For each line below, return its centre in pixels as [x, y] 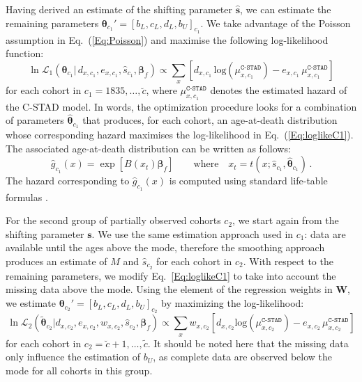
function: [25, 53]
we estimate [31, 303]
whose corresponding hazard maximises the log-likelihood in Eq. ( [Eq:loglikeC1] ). [180, 135]
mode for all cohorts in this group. [79, 370]
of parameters [35, 120]
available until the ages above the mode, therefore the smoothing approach [165, 247]
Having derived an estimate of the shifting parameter [119, 9]
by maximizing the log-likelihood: [233, 303]
